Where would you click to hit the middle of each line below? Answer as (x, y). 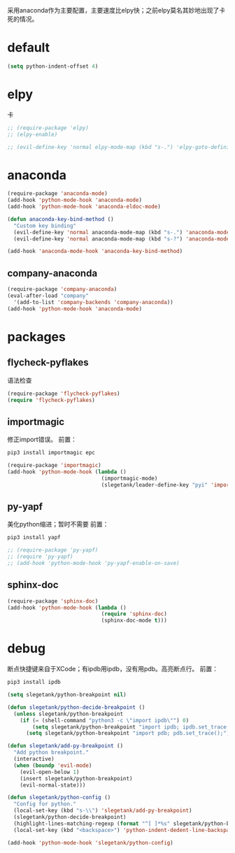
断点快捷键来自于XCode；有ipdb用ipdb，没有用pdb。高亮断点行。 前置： (113, 669)
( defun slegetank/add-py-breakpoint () (65, 746)
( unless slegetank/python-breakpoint (69, 714)
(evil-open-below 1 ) (50, 772)
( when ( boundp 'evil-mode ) (53, 765)
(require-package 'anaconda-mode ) (58, 194)
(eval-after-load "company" (48, 296)
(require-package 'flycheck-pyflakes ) (64, 394)
